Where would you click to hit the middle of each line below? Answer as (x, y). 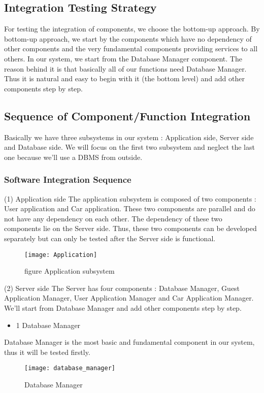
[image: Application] (61, 255)
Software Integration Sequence (68, 179)
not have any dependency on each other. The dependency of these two (113, 218)
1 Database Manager (48, 325)
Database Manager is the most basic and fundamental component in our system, (129, 342)
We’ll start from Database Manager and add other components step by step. (123, 307)
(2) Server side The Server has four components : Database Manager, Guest (122, 288)
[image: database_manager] (70, 368)
